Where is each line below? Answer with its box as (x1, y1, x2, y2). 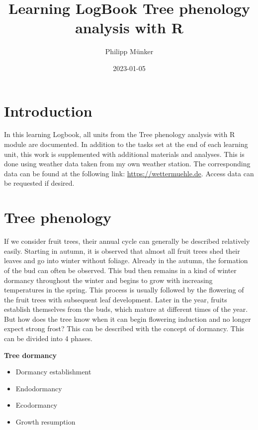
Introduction (4, 100, 92, 121)
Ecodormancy (15, 400, 58, 410)
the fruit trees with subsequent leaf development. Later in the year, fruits (4, 294, 227, 304)
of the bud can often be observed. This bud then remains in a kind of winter (4, 265, 237, 275)
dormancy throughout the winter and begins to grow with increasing (4, 275, 213, 285)
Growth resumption (15, 417, 76, 427)
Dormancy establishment (15, 366, 91, 377)
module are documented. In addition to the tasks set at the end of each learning (4, 139, 248, 149)
